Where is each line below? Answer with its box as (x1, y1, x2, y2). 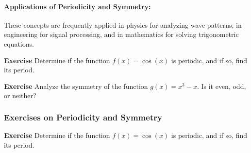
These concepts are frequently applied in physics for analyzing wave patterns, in (4, 19, 242, 30)
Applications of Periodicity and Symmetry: (4, 1, 151, 11)
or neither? (4, 90, 36, 101)
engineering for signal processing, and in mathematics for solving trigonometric (4, 29, 239, 39)
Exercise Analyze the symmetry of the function (4, 81, 148, 91)
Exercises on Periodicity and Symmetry (4, 111, 162, 123)
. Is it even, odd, (197, 81, 246, 91)
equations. (4, 38, 34, 49)
